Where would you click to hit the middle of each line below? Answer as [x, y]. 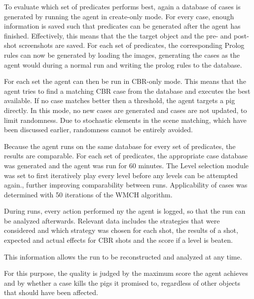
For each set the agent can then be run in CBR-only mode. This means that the [125, 81]
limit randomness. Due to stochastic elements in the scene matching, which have [125, 120]
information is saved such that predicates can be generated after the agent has [122, 26]
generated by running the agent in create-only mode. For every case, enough [119, 16]
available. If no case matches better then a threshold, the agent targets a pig [120, 100]
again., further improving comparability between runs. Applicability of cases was [126, 185]
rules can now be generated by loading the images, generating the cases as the [122, 55]
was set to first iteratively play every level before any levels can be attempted [121, 175]
